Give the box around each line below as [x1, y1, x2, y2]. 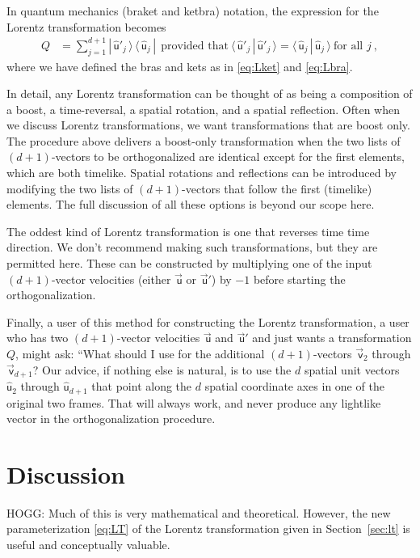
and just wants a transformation [252, 329, 412, 346]
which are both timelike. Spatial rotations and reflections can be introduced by [6, 164, 397, 181]
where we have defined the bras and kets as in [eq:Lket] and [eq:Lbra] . [6, 57, 353, 74]
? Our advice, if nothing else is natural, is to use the [32, 361, 292, 378]
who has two [6, 329, 69, 346]
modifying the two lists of [6, 180, 133, 197]
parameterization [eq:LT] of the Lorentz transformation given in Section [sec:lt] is [6, 520, 410, 537]
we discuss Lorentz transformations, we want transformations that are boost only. [6, 116, 410, 133]
